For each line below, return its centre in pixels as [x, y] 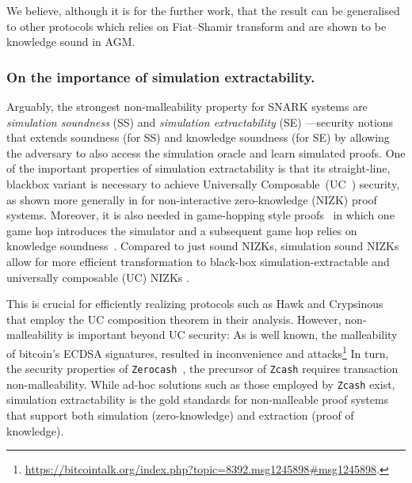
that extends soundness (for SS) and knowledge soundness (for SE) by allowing [198, 137]
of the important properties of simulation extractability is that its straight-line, [198, 168]
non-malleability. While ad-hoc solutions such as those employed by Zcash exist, [201, 384]
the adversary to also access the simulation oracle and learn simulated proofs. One [206, 152]
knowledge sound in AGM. [71, 42]
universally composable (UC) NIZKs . [98, 277]
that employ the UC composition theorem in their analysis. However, [174, 319]
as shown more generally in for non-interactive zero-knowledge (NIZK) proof [192, 199]
